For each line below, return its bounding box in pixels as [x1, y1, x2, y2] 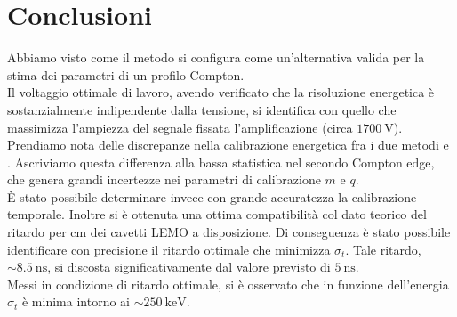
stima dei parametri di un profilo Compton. [7, 65, 245, 84]
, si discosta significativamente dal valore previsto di [47, 257, 331, 276]
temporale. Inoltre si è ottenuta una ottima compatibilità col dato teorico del [7, 205, 427, 224]
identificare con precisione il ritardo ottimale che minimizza [7, 240, 331, 258]
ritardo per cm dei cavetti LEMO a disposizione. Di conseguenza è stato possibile [7, 223, 451, 241]
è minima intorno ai [21, 292, 130, 311]
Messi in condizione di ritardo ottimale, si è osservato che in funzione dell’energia [7, 274, 449, 293]
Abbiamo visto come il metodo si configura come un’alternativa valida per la [7, 48, 425, 67]
